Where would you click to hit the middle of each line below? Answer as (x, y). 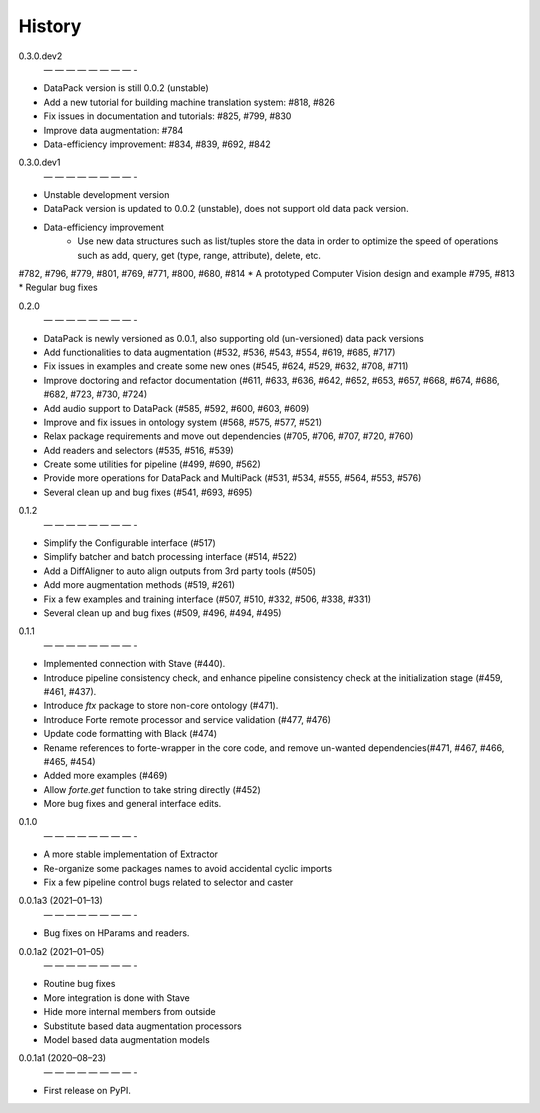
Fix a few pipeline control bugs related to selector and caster (168, 882)
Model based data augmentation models (126, 1039)
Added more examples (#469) (105, 776)
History (50, 26)
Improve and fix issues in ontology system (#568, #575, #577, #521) (183, 422)
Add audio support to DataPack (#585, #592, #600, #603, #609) (176, 408)
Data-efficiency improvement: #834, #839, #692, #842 (157, 144)
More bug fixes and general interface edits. (132, 804)
